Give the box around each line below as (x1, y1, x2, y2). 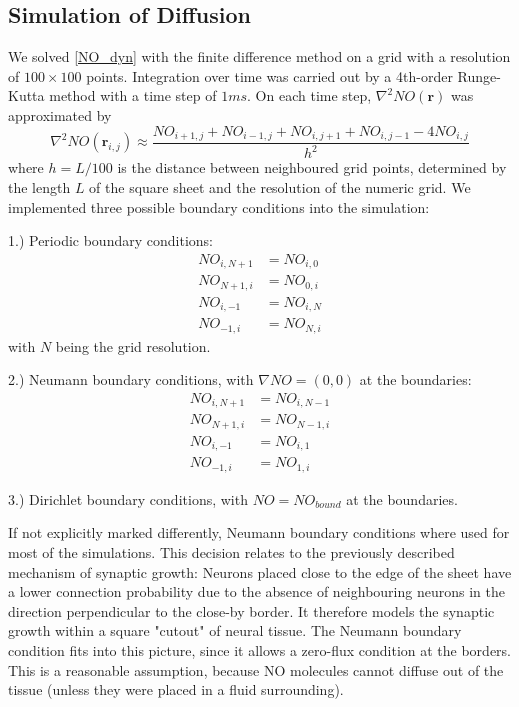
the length (8, 177, 71, 197)
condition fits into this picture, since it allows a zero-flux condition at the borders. (8, 640, 512, 660)
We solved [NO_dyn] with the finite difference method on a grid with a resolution (8, 46, 511, 67)
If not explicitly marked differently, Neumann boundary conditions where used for (8, 522, 510, 543)
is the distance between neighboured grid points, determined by (117, 157, 507, 178)
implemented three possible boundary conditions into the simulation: (8, 196, 430, 217)
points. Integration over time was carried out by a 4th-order (86, 65, 453, 86)
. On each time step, (247, 85, 372, 106)
